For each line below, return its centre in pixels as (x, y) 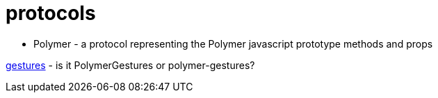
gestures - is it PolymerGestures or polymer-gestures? (130, 65)
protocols (51, 13)
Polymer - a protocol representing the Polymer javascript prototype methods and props (233, 43)
